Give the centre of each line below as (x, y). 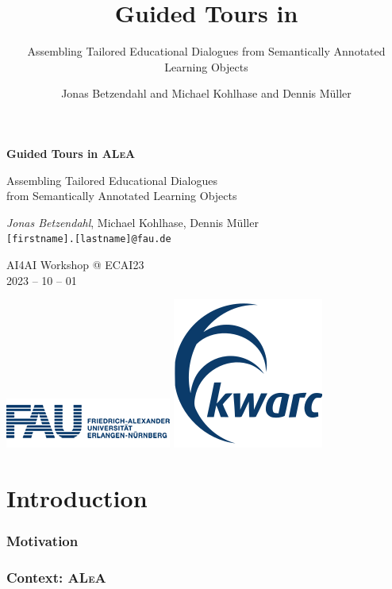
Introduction (77, 497)
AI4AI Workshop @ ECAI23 (75, 264)
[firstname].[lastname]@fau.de (89, 239)
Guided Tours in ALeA (71, 153)
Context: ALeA (56, 577)
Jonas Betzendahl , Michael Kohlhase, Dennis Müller (133, 222)
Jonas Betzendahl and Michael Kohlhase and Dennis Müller (206, 93)
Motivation (42, 541)
